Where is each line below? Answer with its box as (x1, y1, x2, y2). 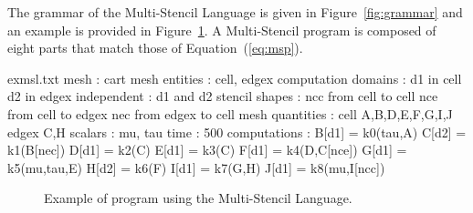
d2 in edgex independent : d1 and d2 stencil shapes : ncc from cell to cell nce (7, 86, 438, 106)
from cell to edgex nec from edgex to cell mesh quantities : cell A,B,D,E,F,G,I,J (7, 104, 453, 123)
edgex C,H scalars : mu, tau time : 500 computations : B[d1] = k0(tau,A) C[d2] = (7, 122, 467, 141)
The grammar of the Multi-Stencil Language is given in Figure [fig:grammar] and (7, 3, 463, 21)
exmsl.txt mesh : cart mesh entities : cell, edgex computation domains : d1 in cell (7, 68, 462, 87)
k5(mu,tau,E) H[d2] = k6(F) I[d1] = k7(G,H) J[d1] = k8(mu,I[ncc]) (7, 157, 385, 177)
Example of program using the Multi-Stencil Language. (44, 188, 352, 208)
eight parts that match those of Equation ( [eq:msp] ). (7, 38, 303, 57)
